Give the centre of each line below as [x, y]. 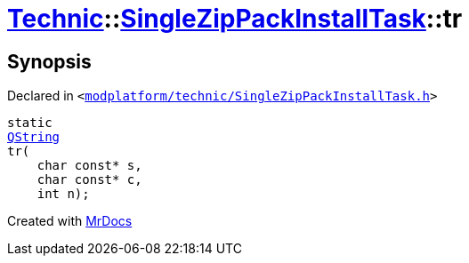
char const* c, [89, 180]
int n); [63, 194]
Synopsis [49, 61]
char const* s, [89, 166]
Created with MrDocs [70, 221]
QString [34, 137]
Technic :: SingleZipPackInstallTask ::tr [235, 19]
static [30, 123]
